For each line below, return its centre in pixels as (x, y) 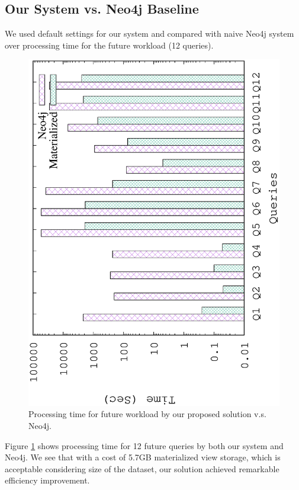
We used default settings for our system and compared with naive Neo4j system (149, 33)
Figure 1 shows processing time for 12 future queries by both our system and (144, 445)
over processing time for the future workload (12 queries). (109, 45)
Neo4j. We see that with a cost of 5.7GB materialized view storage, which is (143, 457)
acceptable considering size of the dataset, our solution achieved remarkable (142, 468)
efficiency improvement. (47, 480)
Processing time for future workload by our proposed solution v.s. (147, 414)
